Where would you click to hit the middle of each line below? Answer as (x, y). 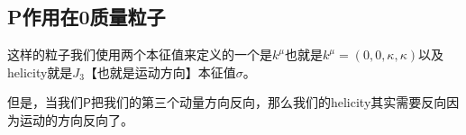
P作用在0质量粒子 (87, 17)
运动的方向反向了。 (76, 119)
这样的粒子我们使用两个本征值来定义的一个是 (140, 54)
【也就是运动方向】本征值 (160, 72)
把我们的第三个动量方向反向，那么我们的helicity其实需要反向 (269, 102)
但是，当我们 (45, 102)
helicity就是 (40, 72)
